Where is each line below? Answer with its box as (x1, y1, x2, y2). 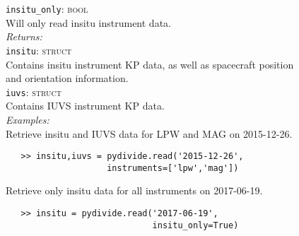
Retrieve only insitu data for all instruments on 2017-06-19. (6, 183, 263, 198)
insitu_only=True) (152, 220, 239, 230)
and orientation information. (6, 71, 129, 85)
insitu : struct (6, 42, 72, 57)
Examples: (6, 112, 49, 126)
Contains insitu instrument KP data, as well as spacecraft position (6, 57, 294, 71)
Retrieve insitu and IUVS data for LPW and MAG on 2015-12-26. (6, 126, 293, 141)
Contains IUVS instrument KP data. (6, 98, 165, 113)
